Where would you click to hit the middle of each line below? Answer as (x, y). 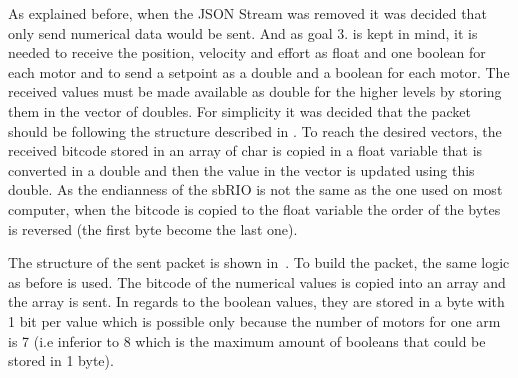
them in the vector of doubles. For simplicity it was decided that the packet (239, 110)
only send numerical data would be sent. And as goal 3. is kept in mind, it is (243, 32)
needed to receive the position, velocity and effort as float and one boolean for (247, 52)
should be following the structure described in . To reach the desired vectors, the (255, 130)
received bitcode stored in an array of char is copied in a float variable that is (245, 150)
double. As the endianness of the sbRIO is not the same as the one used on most (255, 189)
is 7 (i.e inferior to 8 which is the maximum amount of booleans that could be (247, 340)
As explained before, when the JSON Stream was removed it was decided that (247, 13)
